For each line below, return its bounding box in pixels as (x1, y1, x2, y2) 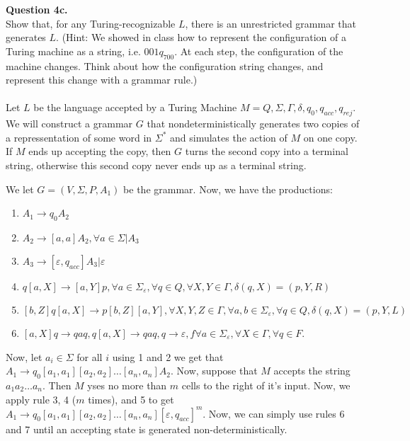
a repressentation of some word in (6, 130, 152, 144)
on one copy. (303, 130, 358, 144)
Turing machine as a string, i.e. (6, 43, 141, 58)
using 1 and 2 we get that (112, 349, 224, 364)
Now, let (6, 349, 42, 364)
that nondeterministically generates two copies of (147, 116, 360, 131)
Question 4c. (6, 2, 68, 16)
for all (76, 349, 103, 364)
